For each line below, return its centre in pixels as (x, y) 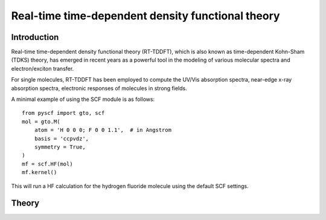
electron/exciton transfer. (43, 68)
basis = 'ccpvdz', (62, 138)
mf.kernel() (40, 173)
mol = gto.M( (41, 121)
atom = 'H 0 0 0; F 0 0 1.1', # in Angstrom (103, 130)
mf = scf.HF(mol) (47, 164)
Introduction (35, 37)
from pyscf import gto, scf (63, 113)
